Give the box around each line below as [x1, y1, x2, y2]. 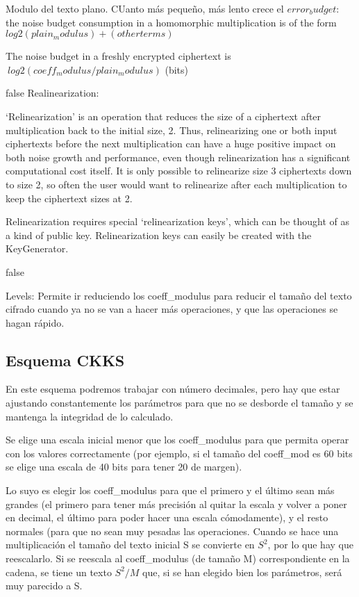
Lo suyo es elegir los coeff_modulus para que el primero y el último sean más [6, 483, 335, 498]
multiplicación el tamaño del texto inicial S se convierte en [6, 537, 255, 552]
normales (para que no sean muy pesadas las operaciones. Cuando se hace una [6, 523, 339, 538]
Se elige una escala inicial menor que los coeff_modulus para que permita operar [6, 432, 349, 447]
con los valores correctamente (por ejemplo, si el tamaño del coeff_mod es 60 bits [6, 445, 353, 460]
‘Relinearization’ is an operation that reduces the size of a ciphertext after [6, 108, 322, 123]
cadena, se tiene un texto [6, 564, 112, 579]
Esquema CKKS [6, 349, 125, 370]
